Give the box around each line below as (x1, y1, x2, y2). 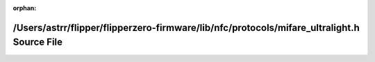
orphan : (12, 4, 37, 12)
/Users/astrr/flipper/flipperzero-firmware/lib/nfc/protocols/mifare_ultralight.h (12, 21, 360, 34)
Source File (12, 37, 62, 48)
